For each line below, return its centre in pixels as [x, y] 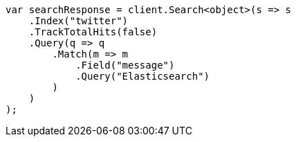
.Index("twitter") [78, 21]
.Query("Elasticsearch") [143, 76]
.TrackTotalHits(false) [93, 32]
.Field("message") [125, 65]
